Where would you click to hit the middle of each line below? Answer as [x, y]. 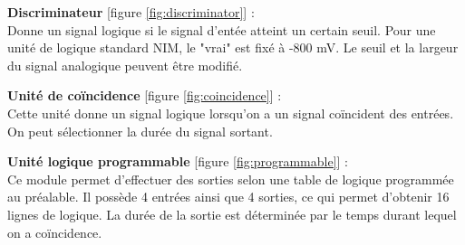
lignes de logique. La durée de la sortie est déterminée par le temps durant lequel [232, 214]
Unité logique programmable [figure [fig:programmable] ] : [178, 161]
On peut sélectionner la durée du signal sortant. [140, 131]
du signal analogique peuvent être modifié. [125, 65]
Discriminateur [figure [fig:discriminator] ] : [131, 12]
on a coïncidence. [55, 232]
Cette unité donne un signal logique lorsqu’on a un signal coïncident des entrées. [231, 113]
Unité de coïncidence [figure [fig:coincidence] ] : [145, 95]
